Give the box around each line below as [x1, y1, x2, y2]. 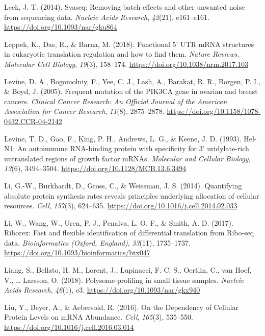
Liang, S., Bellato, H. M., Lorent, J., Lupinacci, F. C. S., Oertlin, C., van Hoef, [4, 265, 252, 275]
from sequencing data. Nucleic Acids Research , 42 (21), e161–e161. [4, 11, 209, 22]
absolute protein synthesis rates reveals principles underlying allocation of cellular [4, 190, 259, 201]
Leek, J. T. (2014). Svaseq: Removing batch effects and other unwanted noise [4, 2, 245, 12]
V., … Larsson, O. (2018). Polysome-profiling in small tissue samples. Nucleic [4, 274, 244, 285]
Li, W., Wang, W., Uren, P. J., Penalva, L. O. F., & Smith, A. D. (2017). [4, 217, 233, 228]
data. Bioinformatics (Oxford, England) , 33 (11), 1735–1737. [4, 237, 191, 248]
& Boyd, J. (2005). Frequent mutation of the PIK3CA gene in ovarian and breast [4, 86, 258, 97]
